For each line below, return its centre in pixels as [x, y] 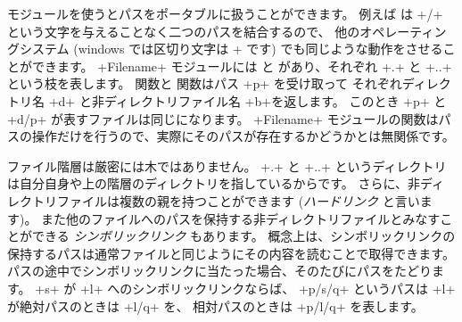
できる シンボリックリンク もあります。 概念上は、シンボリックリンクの [243, 236]
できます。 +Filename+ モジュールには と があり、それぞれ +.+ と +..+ [242, 66]
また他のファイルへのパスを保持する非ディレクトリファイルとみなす [241, 218]
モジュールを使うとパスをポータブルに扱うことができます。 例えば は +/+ [225, 13]
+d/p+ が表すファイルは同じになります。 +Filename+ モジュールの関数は [223, 118]
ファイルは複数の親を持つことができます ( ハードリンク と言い [238, 200]
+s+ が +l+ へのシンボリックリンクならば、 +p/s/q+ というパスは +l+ [245, 288]
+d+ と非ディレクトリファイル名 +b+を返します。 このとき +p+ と [247, 100]
